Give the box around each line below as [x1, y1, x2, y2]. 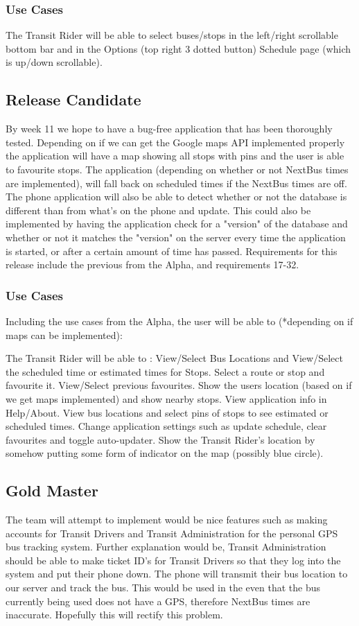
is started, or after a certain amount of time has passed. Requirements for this [6, 243, 338, 258]
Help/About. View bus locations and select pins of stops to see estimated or [6, 405, 329, 419]
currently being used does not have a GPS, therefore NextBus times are [6, 593, 310, 608]
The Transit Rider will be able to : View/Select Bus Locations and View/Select [6, 351, 343, 365]
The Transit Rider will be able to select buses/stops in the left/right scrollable [6, 28, 338, 42]
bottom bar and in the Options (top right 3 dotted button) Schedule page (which [6, 41, 351, 55]
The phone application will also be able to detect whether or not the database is [6, 189, 347, 204]
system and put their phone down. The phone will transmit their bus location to [6, 566, 348, 581]
